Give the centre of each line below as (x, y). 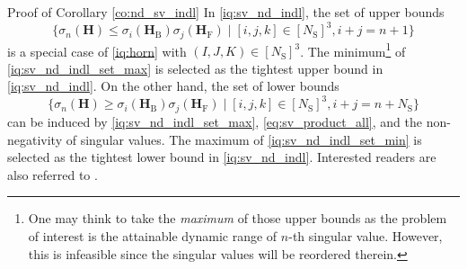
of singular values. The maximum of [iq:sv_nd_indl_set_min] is (244, 139)
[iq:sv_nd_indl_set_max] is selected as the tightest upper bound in (195, 68)
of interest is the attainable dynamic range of (153, 235)
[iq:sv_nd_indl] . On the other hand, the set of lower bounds (173, 86)
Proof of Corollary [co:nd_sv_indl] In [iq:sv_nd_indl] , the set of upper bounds (226, 12)
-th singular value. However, (366, 235)
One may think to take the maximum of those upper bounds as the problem (238, 218)
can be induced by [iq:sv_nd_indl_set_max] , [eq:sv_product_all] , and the (215, 121)
